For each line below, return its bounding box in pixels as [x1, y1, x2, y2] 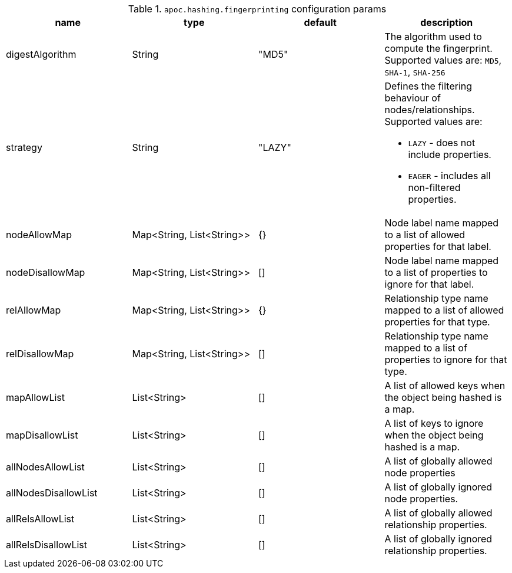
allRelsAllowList [6, 513, 75, 525]
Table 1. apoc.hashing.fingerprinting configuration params [128, 3, 387, 15]
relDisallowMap [6, 348, 74, 360]
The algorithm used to [384, 31, 482, 42]
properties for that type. [384, 316, 490, 328]
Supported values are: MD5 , [384, 54, 502, 66]
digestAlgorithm [6, 48, 77, 60]
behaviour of [384, 92, 441, 104]
